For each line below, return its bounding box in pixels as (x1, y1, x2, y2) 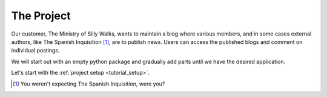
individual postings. (11, 47, 60, 54)
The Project (11, 9, 71, 22)
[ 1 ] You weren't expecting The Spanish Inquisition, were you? (13, 80, 165, 87)
